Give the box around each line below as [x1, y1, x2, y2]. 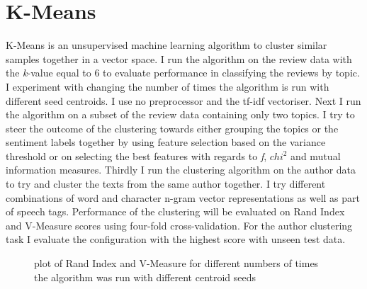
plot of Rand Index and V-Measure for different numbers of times [34, 256, 319, 271]
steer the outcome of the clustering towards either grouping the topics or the [6, 120, 339, 135]
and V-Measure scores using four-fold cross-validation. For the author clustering [6, 217, 353, 232]
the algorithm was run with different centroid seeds [34, 269, 256, 284]
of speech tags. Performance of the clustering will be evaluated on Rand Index [6, 204, 345, 219]
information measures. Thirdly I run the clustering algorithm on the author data [6, 162, 356, 177]
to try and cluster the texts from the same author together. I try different [6, 176, 326, 191]
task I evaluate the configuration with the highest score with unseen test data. [6, 232, 346, 246]
